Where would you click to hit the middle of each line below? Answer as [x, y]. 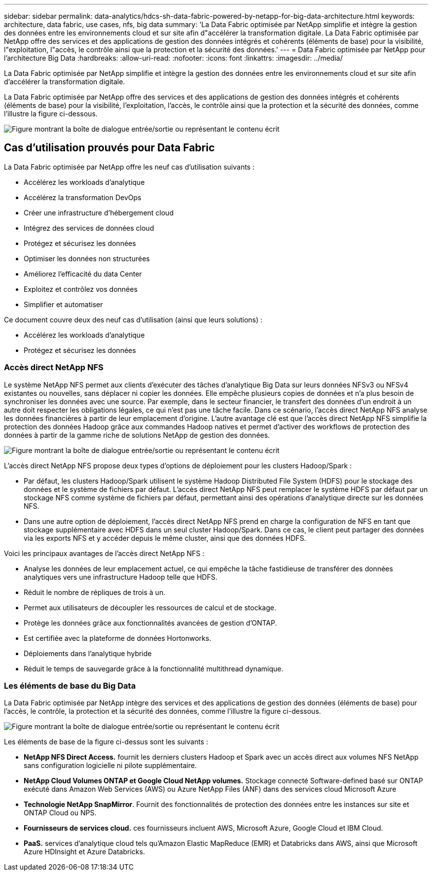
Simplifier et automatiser [63, 304]
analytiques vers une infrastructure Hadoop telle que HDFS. [121, 577]
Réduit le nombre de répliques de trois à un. [95, 592]
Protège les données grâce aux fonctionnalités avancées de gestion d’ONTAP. [150, 623]
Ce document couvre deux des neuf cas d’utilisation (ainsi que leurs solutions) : [133, 319]
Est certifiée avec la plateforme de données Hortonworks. [118, 638]
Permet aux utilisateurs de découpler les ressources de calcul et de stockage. [150, 607]
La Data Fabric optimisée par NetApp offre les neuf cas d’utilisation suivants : [129, 167]
